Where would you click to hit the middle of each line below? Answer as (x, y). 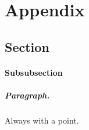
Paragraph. (27, 95)
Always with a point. (42, 120)
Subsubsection (34, 72)
